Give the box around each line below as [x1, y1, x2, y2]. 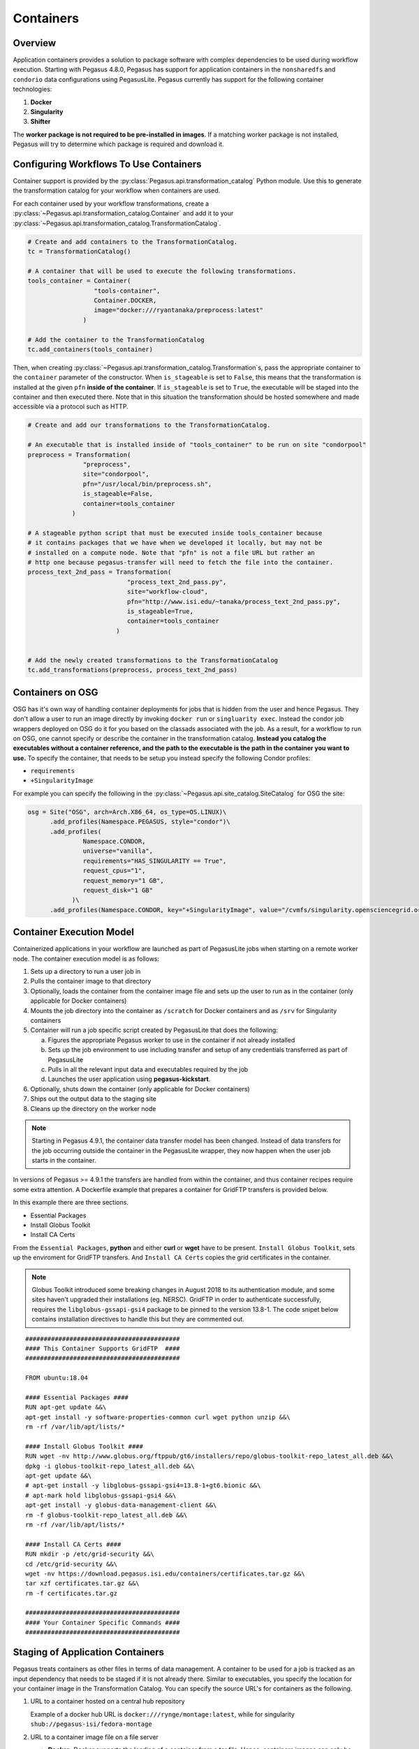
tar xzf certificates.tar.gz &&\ [25, 1580, 140, 1587]
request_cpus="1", [82, 867, 146, 874]
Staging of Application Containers [13, 1646, 164, 1658]
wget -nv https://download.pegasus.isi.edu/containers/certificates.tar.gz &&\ [25, 1569, 305, 1578]
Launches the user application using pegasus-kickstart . [47, 1075, 211, 1084]
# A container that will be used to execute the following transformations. [27, 267, 297, 275]
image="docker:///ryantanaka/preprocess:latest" [94, 306, 264, 314]
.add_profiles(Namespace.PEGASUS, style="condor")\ [50, 818, 230, 826]
